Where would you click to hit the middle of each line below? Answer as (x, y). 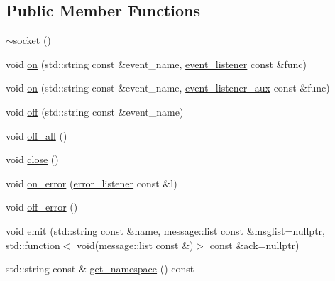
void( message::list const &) (135, 244)
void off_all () (37, 135)
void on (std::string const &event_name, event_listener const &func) (156, 64)
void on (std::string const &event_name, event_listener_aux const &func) (168, 88)
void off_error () (42, 207)
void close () (32, 159)
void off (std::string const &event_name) (95, 111)
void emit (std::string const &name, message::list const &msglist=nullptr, (165, 230)
